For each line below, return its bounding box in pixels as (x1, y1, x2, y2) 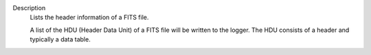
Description (12, 4, 46, 12)
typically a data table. (30, 35, 91, 43)
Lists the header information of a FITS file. (30, 14, 149, 22)
